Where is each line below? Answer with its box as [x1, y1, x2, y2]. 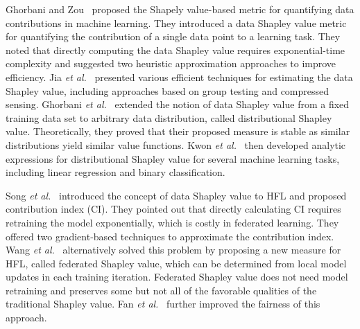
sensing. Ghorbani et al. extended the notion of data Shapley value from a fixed [6, 97, 350, 112]
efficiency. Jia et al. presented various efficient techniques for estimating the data [6, 69, 353, 84]
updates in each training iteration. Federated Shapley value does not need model [6, 269, 348, 284]
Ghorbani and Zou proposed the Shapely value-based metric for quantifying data [6, 2, 354, 16]
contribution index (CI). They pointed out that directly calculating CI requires [6, 202, 341, 216]
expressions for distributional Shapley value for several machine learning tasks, [6, 151, 340, 166]
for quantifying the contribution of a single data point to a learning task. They [6, 29, 341, 44]
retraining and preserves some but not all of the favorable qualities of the [6, 283, 317, 297]
